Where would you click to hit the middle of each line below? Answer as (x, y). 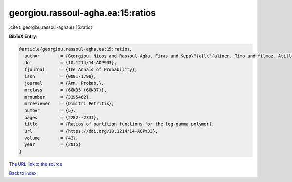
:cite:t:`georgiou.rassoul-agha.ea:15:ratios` (52, 27)
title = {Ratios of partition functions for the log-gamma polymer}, (119, 124)
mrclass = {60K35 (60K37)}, (66, 90)
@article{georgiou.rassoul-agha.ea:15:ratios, (76, 49)
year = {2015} (53, 145)
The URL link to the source (36, 164)
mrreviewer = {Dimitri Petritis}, (69, 104)
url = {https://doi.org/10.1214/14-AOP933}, (91, 131)
